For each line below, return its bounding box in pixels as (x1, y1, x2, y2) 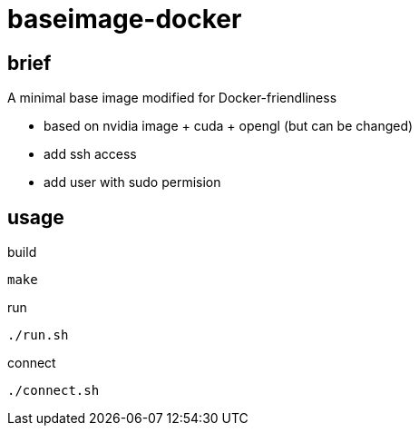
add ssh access (44, 146, 137, 162)
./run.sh (7, 328, 69, 343)
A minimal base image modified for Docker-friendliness (7, 90, 337, 106)
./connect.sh (7, 383, 100, 399)
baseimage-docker (7, 4, 242, 34)
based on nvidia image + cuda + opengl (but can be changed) (44, 118, 414, 134)
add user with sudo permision (44, 174, 221, 191)
